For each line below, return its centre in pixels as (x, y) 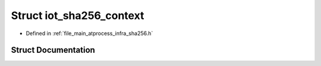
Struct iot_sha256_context (78, 15)
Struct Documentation (53, 50)
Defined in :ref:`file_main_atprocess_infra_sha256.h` (89, 33)
